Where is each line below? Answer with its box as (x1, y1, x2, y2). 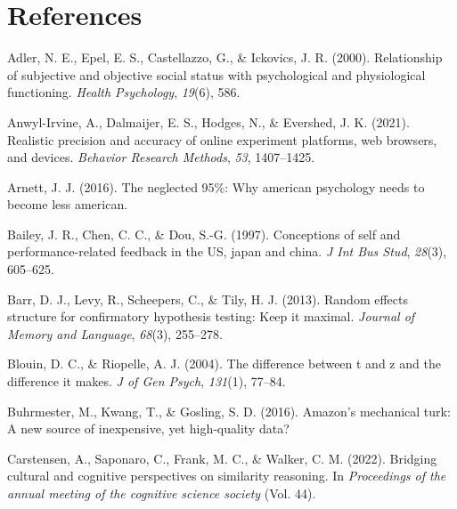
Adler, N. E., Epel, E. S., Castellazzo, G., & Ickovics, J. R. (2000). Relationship (7, 48, 443, 67)
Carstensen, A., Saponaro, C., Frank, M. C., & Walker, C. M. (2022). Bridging (7, 448, 437, 467)
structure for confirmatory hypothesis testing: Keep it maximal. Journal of (7, 307, 415, 326)
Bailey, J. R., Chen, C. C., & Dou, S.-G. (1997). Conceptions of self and (7, 224, 401, 243)
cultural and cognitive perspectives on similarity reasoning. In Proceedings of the (7, 466, 446, 485)
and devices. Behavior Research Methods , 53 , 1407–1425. (7, 148, 315, 166)
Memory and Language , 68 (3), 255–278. (7, 324, 223, 343)
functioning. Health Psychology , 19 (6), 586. (7, 83, 241, 101)
